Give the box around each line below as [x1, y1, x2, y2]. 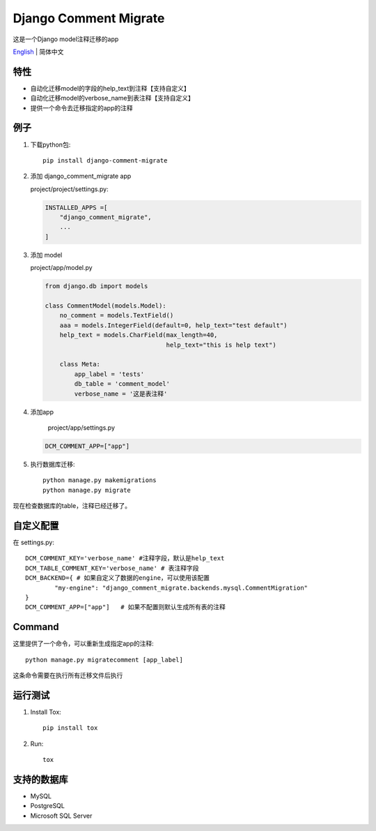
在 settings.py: [13, 538, 55, 546]
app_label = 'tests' [74, 370, 145, 378]
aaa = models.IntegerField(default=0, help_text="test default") [59, 321, 288, 329]
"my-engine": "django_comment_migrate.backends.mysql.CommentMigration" [54, 583, 308, 592]
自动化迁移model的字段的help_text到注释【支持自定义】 [30, 84, 191, 92]
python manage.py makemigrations [42, 477, 157, 484]
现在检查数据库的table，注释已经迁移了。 [13, 502, 132, 510]
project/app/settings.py [47, 423, 115, 432]
